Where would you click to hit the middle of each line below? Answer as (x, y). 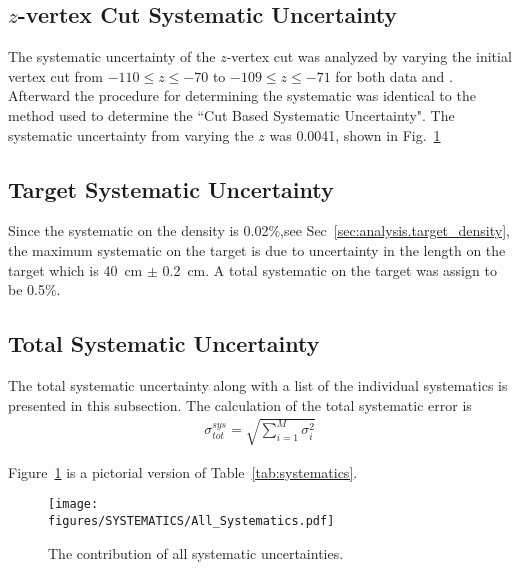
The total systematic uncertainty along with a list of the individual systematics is (258, 384)
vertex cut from (55, 75)
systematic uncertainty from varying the (131, 134)
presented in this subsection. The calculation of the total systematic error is (240, 404)
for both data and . (394, 75)
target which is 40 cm (75, 269)
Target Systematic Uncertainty (171, 188)
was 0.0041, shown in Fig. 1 (355, 134)
